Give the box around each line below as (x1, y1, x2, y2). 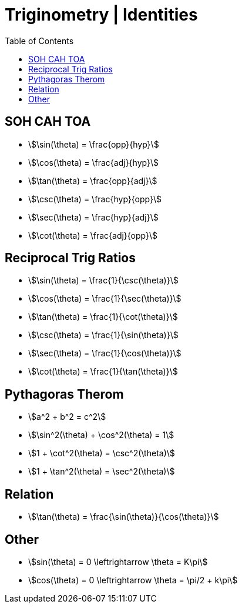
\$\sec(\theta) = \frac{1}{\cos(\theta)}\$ (28, 348, 181, 359)
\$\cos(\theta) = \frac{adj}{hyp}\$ (28, 157, 159, 168)
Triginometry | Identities (5, 5, 198, 25)
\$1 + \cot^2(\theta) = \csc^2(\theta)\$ (28, 448, 175, 459)
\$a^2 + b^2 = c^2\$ (28, 412, 106, 422)
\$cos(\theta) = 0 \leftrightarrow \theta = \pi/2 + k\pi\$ (28, 574, 238, 585)
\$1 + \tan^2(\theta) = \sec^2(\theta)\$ (28, 466, 175, 477)
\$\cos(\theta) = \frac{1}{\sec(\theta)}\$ (28, 293, 181, 304)
